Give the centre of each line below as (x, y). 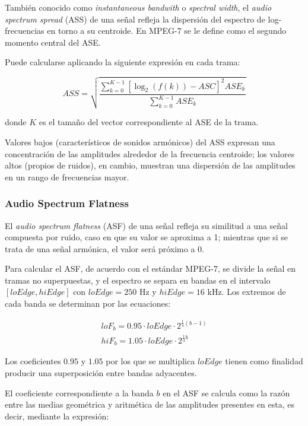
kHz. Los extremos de (247, 292)
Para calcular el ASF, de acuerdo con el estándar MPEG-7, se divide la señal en (150, 268)
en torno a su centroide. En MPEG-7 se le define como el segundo (167, 31)
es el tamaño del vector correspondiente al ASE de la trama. (149, 122)
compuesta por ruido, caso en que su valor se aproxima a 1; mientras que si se (147, 237)
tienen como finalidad (264, 361)
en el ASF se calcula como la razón (226, 392)
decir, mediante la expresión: (57, 416)
